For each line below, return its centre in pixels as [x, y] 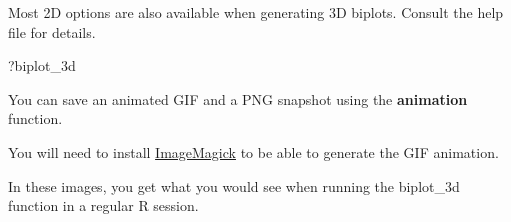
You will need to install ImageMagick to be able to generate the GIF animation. [253, 151]
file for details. [52, 31]
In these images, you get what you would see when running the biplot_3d [234, 185]
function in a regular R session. [103, 205]
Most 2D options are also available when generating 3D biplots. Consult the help [256, 12]
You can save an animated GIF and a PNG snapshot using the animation [238, 98]
